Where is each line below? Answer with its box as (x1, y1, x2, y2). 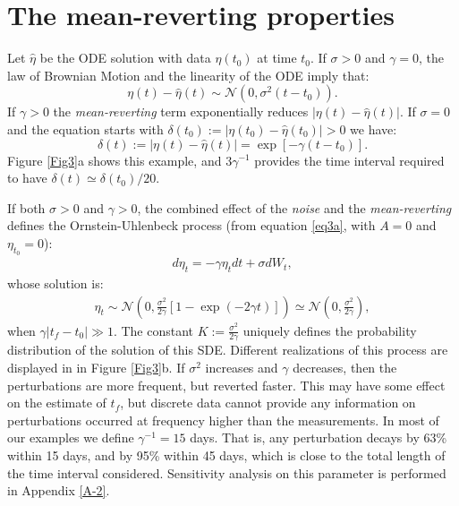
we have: (350, 119, 397, 138)
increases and (205, 357, 278, 376)
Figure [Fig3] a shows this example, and (7, 150, 222, 169)
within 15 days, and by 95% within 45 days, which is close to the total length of (7, 445, 446, 464)
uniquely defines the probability (242, 321, 417, 339)
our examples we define (7, 428, 134, 447)
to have (7, 168, 47, 187)
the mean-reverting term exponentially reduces (53, 102, 309, 121)
